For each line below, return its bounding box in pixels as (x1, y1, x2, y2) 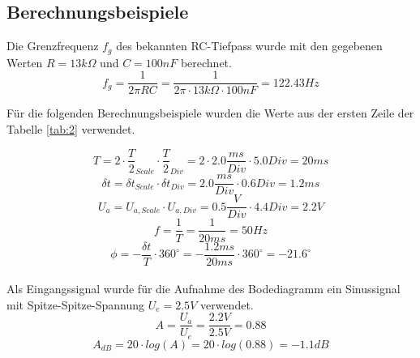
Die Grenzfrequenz (6, 37, 99, 54)
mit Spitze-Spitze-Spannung (6, 296, 144, 313)
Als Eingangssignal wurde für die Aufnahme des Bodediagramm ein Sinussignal (6, 280, 401, 297)
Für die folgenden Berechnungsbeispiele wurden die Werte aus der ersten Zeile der (6, 104, 414, 121)
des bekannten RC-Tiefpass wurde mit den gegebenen (116, 37, 383, 54)
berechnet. (180, 53, 232, 70)
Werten (6, 53, 43, 70)
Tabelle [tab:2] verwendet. (6, 120, 135, 137)
